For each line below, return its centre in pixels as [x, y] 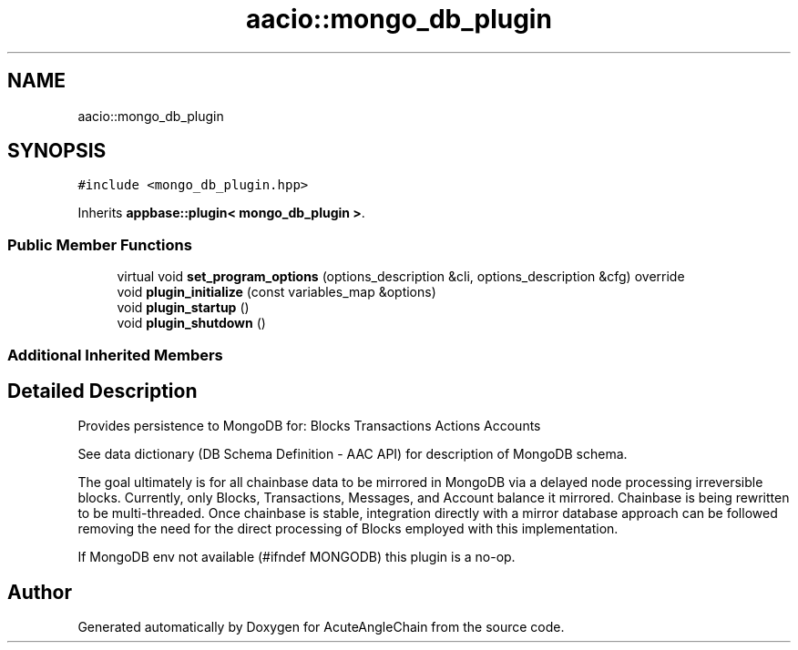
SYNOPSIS [57, 151]
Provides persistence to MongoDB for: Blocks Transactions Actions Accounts [309, 426]
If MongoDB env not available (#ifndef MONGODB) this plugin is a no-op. [297, 557]
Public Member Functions [100, 244]
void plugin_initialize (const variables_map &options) [276, 292]
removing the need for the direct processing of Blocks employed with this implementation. [348, 529]
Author [40, 592]
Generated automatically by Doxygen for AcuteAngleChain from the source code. [321, 627]
